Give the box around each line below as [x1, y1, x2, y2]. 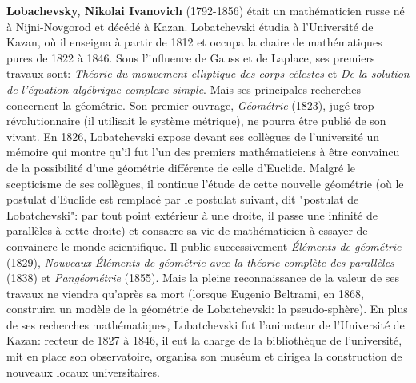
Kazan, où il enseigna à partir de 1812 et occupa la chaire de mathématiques [6, 34, 382, 50]
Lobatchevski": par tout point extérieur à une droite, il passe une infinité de [6, 206, 378, 223]
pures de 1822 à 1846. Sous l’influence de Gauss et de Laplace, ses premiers [6, 49, 375, 66]
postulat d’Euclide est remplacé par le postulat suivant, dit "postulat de [6, 191, 359, 208]
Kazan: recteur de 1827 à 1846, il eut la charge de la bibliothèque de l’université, [6, 332, 402, 349]
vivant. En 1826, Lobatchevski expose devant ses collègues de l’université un [6, 127, 379, 144]
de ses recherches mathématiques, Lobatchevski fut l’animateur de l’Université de [6, 316, 405, 333]
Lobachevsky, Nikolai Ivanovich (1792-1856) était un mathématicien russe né [6, 2, 405, 18]
